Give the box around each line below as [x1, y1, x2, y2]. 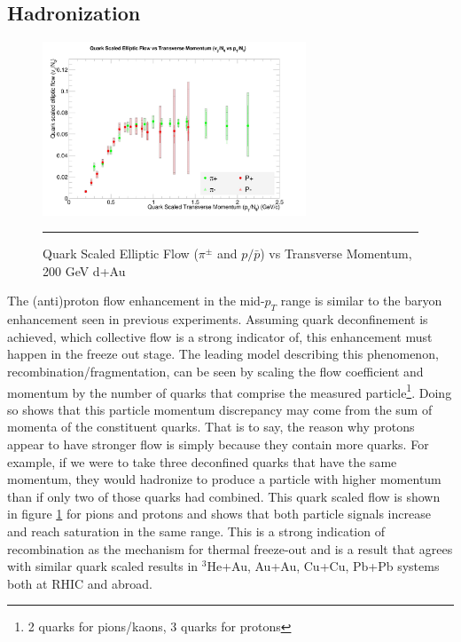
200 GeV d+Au [43, 261, 126, 280]
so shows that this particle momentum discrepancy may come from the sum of [7, 400, 433, 418]
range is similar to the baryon [280, 291, 442, 310]
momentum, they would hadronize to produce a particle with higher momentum [7, 470, 441, 488]
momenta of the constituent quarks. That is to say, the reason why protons [7, 417, 415, 436]
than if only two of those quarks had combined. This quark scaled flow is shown [7, 487, 441, 505]
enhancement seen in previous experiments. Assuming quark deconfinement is [7, 310, 428, 329]
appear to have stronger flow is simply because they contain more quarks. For [7, 434, 429, 453]
